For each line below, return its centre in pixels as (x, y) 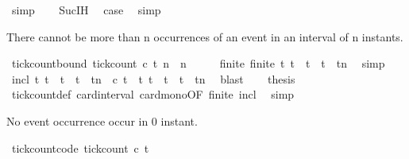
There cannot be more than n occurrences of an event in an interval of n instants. (205, 36)
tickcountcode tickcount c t (80, 147)
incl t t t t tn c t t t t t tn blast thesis (153, 78)
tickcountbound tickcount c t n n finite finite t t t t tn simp (198, 63)
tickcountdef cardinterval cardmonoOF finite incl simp (153, 94)
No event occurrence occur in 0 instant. (102, 120)
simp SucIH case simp (86, 10)
